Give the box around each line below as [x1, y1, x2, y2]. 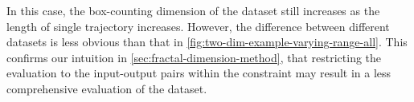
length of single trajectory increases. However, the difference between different [6, 18, 390, 34]
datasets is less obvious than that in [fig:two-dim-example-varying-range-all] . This [6, 33, 408, 50]
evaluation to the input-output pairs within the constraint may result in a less [6, 65, 391, 81]
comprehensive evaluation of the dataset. [6, 80, 207, 96]
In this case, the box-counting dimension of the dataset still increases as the [6, 2, 380, 18]
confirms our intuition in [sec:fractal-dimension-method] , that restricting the [6, 49, 382, 65]
